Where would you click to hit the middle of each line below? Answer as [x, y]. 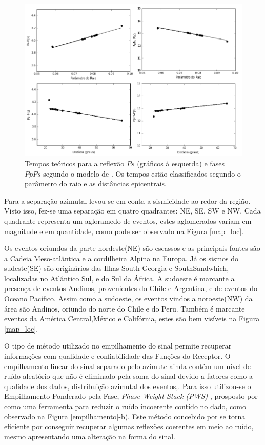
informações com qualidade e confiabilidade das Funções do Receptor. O [117, 356]
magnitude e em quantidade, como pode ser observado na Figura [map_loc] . [124, 231]
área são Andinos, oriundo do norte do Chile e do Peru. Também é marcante [125, 308]
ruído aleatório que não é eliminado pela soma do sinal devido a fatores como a [128, 376]
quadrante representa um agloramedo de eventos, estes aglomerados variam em [128, 220]
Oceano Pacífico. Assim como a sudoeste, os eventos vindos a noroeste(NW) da [128, 298]
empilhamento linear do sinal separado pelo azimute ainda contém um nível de [127, 366]
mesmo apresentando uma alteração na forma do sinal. [90, 436]
